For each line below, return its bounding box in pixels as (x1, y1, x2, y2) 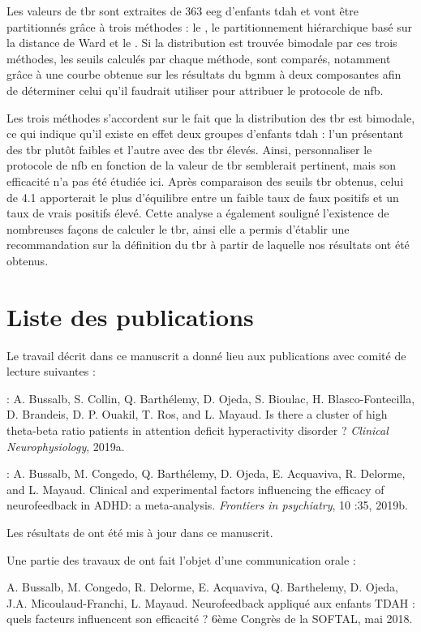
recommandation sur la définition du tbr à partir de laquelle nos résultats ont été (6, 236, 410, 253)
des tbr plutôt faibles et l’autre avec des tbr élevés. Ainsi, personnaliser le (6, 140, 372, 157)
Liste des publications (6, 299, 254, 333)
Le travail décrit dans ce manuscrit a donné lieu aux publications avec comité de (6, 346, 406, 363)
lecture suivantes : (6, 363, 96, 380)
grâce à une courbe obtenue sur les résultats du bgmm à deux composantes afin (6, 66, 402, 83)
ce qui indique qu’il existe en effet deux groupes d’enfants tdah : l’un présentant (6, 125, 404, 142)
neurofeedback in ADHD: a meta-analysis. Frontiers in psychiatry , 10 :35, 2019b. (6, 497, 408, 514)
